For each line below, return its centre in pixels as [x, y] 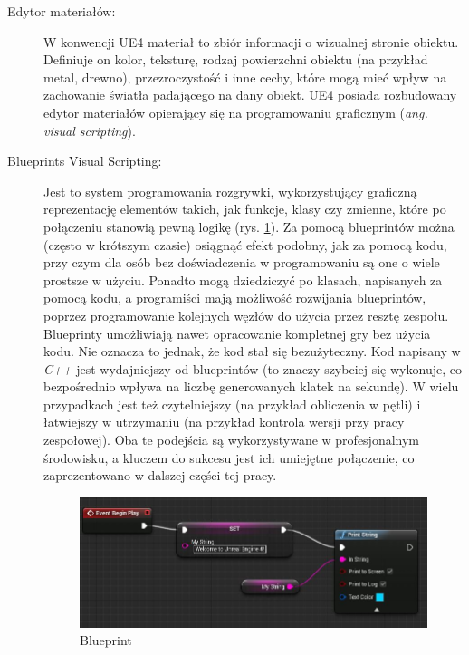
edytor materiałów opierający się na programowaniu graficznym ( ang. [236, 112]
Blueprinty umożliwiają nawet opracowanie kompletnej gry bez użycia [237, 333]
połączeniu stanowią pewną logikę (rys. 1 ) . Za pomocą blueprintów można [249, 226]
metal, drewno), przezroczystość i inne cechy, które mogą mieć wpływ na [245, 77]
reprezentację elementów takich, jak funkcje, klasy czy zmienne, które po [245, 209]
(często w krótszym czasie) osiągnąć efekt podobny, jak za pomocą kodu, [245, 244]
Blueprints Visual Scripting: [85, 161]
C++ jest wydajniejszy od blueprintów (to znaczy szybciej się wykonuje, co [253, 368]
